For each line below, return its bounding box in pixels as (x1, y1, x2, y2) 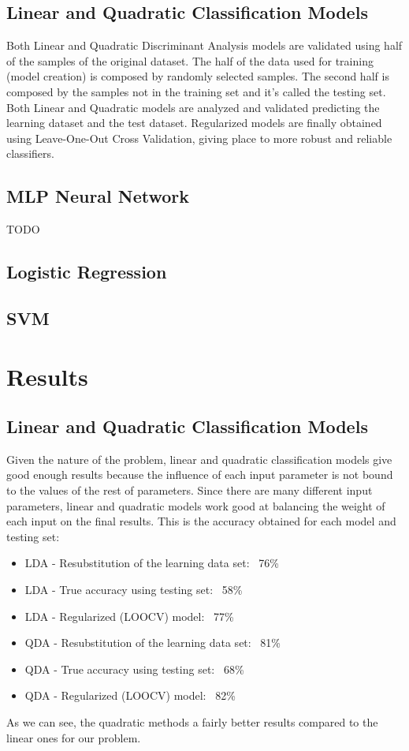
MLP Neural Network (6, 184, 190, 208)
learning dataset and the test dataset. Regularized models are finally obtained (6, 114, 382, 131)
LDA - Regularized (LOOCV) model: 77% (24, 607, 234, 624)
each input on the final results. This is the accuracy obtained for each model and (6, 513, 396, 529)
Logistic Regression (6, 260, 167, 284)
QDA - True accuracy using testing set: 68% (24, 660, 244, 677)
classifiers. (6, 145, 54, 162)
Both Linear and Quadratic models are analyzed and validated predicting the (6, 99, 380, 115)
